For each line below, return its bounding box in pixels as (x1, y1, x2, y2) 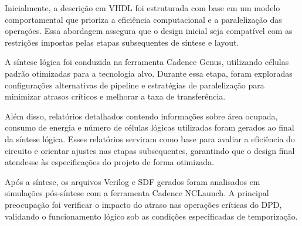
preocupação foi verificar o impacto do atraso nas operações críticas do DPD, (5, 198, 282, 210)
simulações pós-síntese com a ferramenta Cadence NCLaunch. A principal (5, 187, 269, 199)
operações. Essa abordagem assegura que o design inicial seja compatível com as (5, 25, 293, 37)
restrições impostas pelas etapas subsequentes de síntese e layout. (5, 36, 239, 48)
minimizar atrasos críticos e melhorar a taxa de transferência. (5, 90, 226, 102)
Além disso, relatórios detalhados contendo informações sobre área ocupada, (5, 109, 278, 122)
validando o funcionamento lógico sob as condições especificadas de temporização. (5, 210, 298, 222)
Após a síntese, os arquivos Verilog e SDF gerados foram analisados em (5, 175, 260, 187)
